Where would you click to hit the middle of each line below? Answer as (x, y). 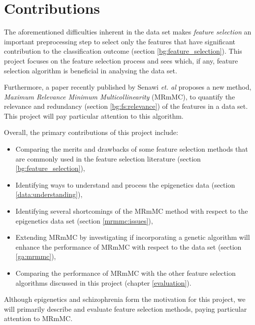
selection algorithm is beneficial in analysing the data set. (91, 70)
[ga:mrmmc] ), (36, 256)
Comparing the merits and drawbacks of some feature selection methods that (132, 149)
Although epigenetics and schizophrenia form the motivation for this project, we (125, 299)
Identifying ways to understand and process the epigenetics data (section (125, 184)
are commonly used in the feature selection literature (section (108, 158)
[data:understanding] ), (49, 194)
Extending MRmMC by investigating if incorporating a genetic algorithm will (133, 237)
